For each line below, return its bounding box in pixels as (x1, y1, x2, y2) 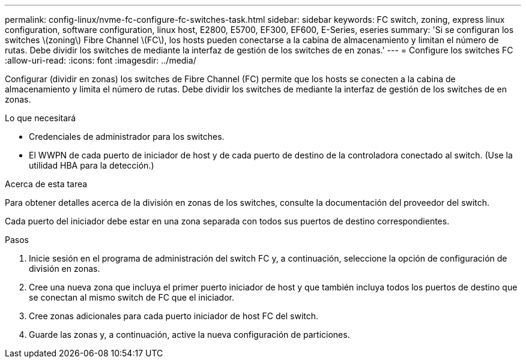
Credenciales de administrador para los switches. (29, 131, 225, 142)
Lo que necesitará (5, 113, 76, 123)
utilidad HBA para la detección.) (29, 160, 154, 170)
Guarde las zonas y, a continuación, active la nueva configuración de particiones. (29, 329, 350, 340)
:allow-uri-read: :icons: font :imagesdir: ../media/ (5, 55, 196, 65)
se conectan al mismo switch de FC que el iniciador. (29, 292, 234, 302)
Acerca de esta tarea (5, 179, 88, 189)
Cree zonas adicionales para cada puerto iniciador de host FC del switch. (29, 311, 319, 321)
